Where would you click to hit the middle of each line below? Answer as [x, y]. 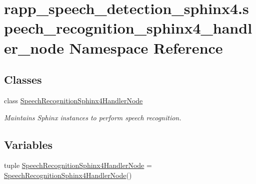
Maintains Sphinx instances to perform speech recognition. [93, 117]
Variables [28, 144]
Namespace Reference [146, 47]
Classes [23, 79]
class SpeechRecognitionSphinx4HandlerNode [73, 100]
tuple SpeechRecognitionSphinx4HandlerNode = [78, 165]
